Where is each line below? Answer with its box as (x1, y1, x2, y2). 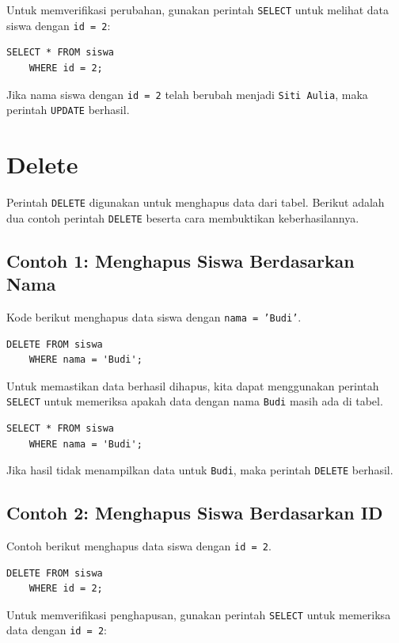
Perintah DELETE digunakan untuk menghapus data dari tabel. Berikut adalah (6, 193, 385, 210)
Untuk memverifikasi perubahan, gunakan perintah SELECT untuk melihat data (6, 2, 389, 17)
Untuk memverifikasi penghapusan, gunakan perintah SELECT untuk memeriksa (6, 606, 391, 622)
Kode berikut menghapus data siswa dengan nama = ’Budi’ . (6, 308, 302, 325)
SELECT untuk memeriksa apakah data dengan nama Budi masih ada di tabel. (6, 393, 383, 409)
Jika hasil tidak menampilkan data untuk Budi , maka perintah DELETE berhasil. (6, 462, 393, 478)
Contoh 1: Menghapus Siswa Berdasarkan (6, 248, 355, 272)
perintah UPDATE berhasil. (6, 101, 130, 118)
